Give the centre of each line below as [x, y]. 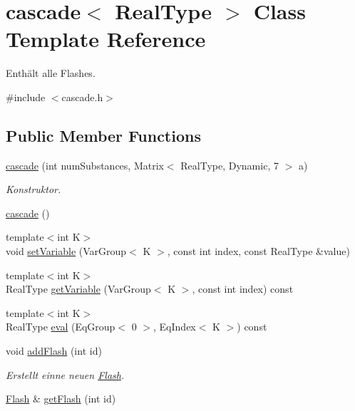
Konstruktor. [34, 189]
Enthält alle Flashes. [51, 73]
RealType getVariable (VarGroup [78, 289]
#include [26, 97]
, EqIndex [175, 327]
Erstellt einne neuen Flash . [65, 374]
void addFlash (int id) [54, 351]
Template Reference [106, 39]
